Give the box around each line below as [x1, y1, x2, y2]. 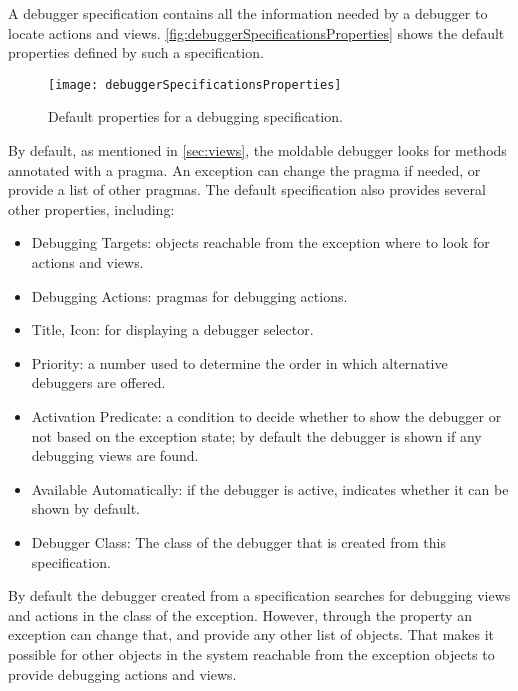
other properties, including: [8, 198, 175, 219]
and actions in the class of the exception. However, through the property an [8, 604, 472, 625]
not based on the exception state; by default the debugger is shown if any [31, 425, 482, 446]
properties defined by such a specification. [8, 42, 264, 63]
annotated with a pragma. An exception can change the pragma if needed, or [8, 159, 481, 180]
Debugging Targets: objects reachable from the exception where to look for [31, 232, 490, 253]
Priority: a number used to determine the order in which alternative [31, 352, 448, 373]
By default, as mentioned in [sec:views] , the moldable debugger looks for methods [8, 140, 507, 161]
